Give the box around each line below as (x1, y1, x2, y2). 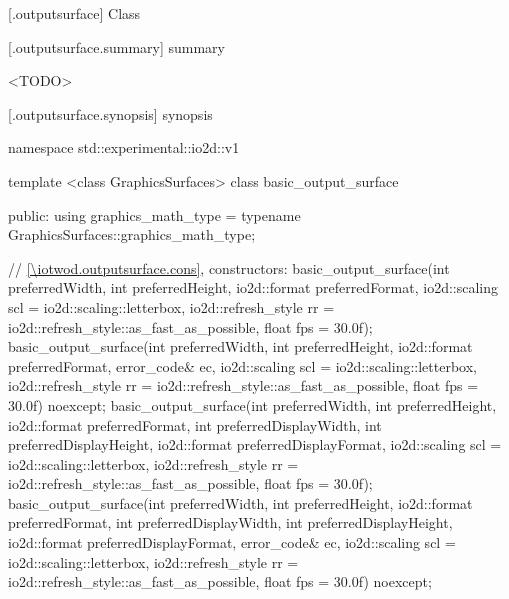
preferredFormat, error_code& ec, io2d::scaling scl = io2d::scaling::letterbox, (8, 355, 477, 376)
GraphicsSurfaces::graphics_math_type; (8, 224, 256, 245)
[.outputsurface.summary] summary (8, 36, 225, 57)
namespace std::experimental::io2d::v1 (8, 137, 240, 158)
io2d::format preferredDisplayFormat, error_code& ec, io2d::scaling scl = (8, 532, 456, 553)
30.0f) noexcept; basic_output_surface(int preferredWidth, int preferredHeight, (8, 394, 497, 415)
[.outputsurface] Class (8, 3, 141, 23)
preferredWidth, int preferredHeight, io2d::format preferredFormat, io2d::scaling (8, 277, 499, 298)
